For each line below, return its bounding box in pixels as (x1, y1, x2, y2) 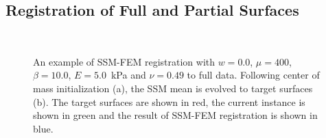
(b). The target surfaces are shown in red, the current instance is (33, 94, 305, 109)
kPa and (110, 68, 146, 82)
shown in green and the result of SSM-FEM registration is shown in (33, 108, 318, 122)
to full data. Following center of (187, 68, 320, 82)
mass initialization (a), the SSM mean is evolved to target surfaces (33, 81, 313, 95)
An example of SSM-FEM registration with (33, 54, 216, 68)
